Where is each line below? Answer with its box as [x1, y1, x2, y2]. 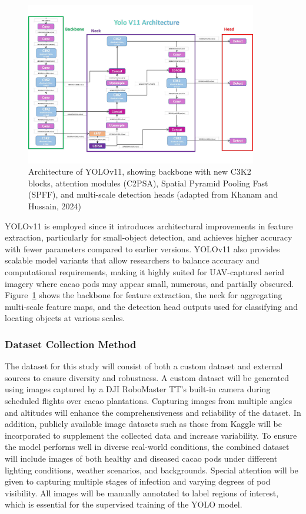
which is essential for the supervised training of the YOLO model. [5, 498, 242, 510]
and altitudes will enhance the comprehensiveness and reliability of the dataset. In [5, 406, 301, 418]
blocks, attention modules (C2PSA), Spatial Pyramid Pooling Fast [28, 176, 268, 189]
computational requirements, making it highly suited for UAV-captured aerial [5, 266, 284, 278]
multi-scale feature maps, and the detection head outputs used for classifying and [5, 300, 298, 312]
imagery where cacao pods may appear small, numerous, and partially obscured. [5, 277, 294, 289]
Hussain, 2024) [28, 200, 81, 212]
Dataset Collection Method [5, 336, 137, 351]
